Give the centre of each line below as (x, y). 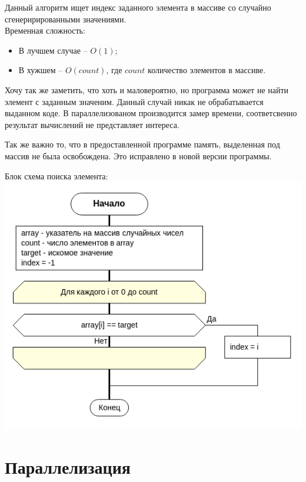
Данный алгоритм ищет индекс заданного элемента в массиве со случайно (138, 7)
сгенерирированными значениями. (66, 19)
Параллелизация (68, 466)
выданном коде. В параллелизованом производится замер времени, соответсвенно (151, 113)
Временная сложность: (45, 30)
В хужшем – (41, 70)
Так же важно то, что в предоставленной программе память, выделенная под (142, 144)
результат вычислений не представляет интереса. (92, 124)
